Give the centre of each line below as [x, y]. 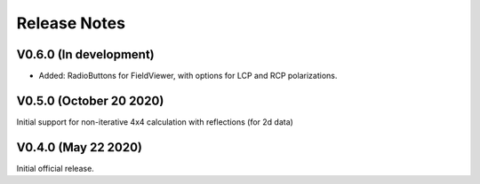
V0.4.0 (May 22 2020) [79, 147]
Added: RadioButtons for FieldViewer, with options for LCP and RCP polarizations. [188, 76]
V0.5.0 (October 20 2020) [90, 100]
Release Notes [71, 23]
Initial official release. [56, 168]
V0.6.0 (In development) [85, 54]
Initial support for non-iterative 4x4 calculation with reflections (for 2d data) [155, 122]
